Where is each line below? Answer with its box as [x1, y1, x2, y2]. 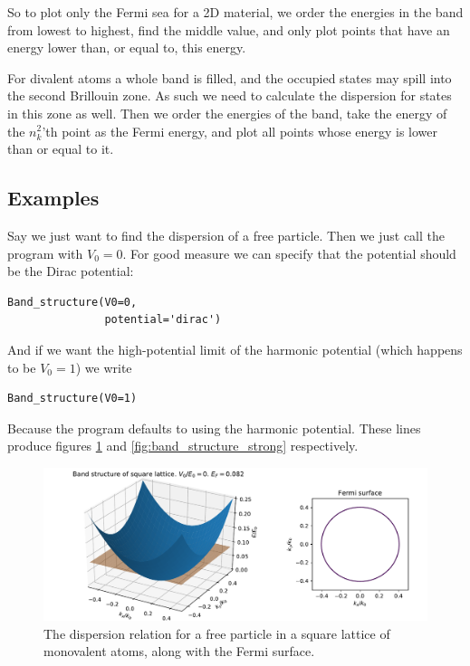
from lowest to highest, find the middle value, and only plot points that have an [7, 20, 450, 39]
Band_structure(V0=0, [7, 295, 138, 309]
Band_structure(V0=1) [7, 392, 138, 405]
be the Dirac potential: [7, 262, 134, 281]
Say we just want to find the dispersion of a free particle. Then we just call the [7, 225, 446, 244]
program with [7, 243, 83, 262]
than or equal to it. [7, 139, 114, 158]
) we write [75, 357, 132, 376]
